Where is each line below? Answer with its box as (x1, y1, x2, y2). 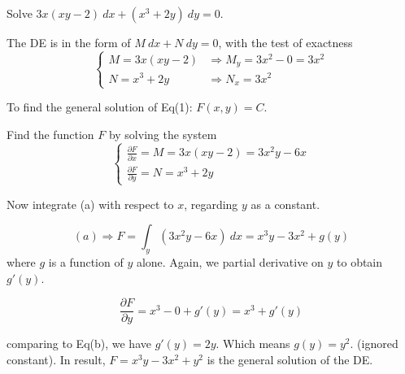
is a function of (48, 254, 124, 271)
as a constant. (250, 195, 320, 212)
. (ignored (350, 335, 398, 352)
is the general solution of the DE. (207, 350, 373, 367)
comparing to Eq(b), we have (7, 335, 151, 352)
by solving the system (108, 125, 217, 142)
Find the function (7, 125, 94, 142)
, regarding (184, 195, 238, 212)
